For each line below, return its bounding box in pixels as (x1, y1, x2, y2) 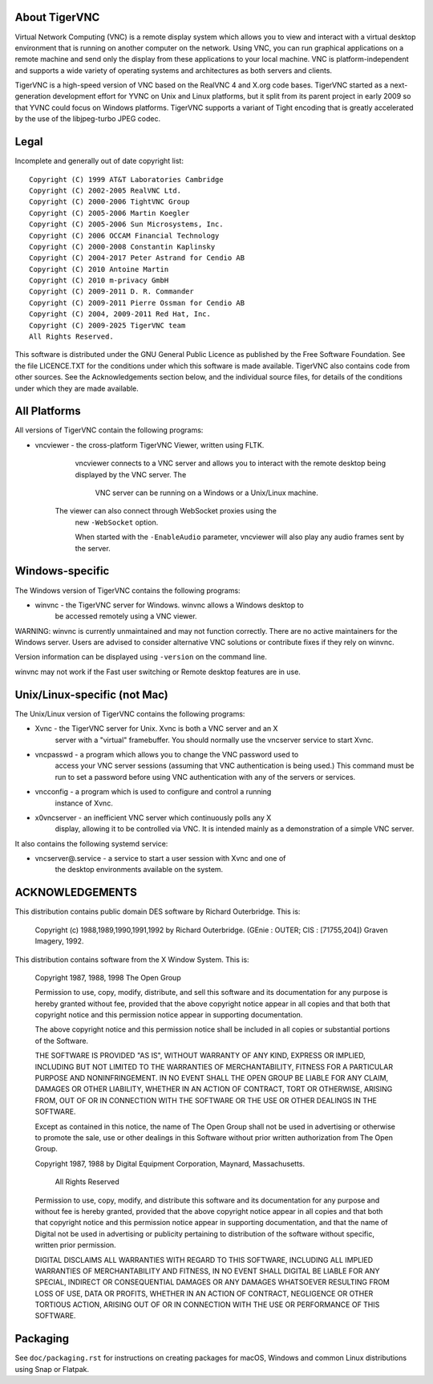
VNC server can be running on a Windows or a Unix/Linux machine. (95, 488, 318, 497)
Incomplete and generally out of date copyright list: (14, 156, 184, 166)
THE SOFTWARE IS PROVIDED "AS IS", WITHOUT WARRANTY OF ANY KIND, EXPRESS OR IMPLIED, (34, 1051, 366, 1061)
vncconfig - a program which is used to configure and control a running (34, 787, 272, 797)
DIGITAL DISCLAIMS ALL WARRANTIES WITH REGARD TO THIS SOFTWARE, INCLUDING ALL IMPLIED (34, 1255, 374, 1264)
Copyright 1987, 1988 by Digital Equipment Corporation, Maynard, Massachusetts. (34, 1159, 306, 1168)
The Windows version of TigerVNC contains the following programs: (14, 586, 241, 595)
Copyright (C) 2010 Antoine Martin (29, 265, 169, 274)
